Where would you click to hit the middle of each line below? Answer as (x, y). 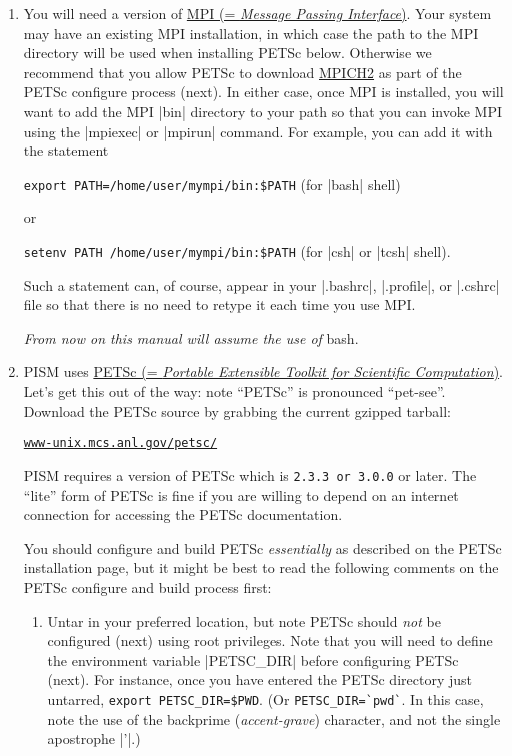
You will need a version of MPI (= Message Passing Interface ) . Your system (257, 13)
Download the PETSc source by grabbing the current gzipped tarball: (237, 410)
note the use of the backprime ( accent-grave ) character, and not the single (274, 718)
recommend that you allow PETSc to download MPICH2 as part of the (242, 71)
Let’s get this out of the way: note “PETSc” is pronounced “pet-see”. (234, 391)
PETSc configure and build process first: (147, 586)
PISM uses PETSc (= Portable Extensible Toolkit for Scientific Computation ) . (263, 371)
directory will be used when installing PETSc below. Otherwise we (227, 52)
